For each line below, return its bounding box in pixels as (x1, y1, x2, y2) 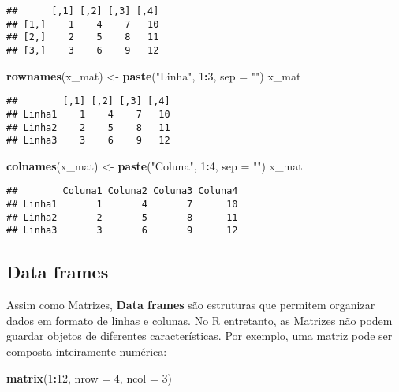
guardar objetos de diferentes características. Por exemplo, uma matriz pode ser (6, 327, 393, 344)
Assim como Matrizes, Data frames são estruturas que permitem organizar (6, 297, 375, 313)
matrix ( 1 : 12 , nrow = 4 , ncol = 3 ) (6, 369, 172, 386)
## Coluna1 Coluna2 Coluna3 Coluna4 (6, 185, 238, 197)
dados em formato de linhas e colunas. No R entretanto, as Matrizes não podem (6, 312, 393, 328)
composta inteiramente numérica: (6, 343, 167, 360)
